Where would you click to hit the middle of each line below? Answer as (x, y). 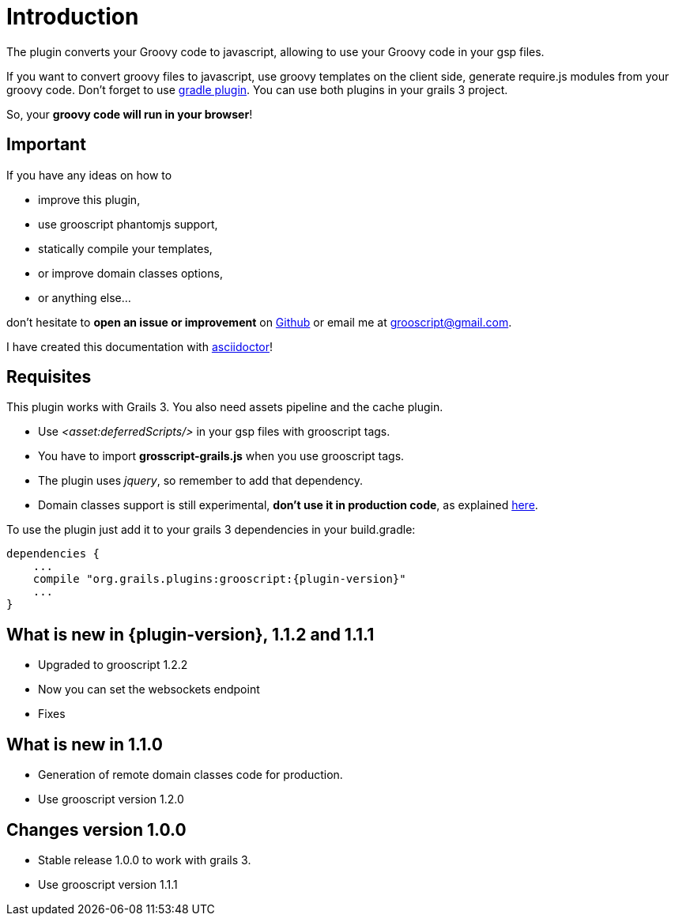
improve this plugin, (89, 199)
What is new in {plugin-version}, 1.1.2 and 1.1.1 (190, 634)
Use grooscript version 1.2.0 (111, 799)
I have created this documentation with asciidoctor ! (140, 346)
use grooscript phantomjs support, (128, 224)
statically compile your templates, (125, 248)
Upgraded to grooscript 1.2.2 (113, 665)
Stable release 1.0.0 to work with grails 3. (145, 860)
